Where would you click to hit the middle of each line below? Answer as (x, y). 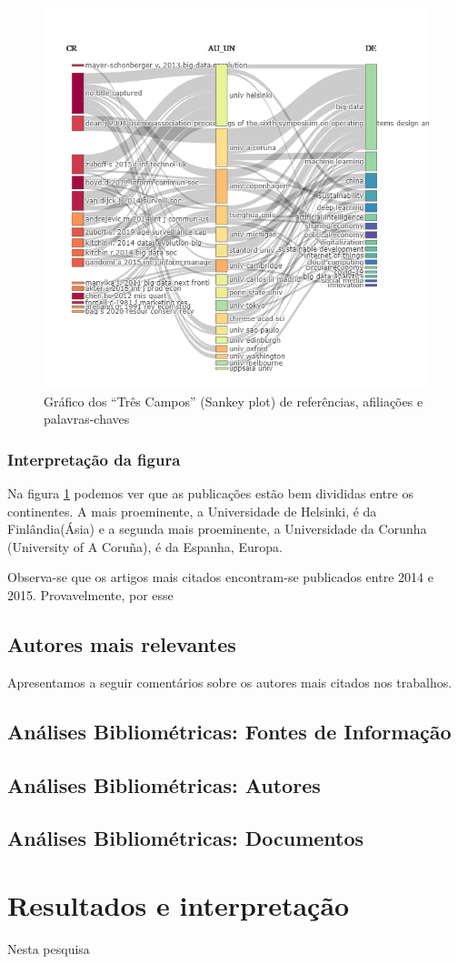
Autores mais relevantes (122, 643)
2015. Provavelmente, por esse (90, 594)
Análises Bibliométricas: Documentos (186, 838)
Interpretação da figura (94, 459)
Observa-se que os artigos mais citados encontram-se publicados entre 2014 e (220, 577)
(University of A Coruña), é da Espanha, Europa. (145, 546)
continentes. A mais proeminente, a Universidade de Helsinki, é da (192, 511)
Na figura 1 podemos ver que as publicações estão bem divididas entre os (211, 492)
